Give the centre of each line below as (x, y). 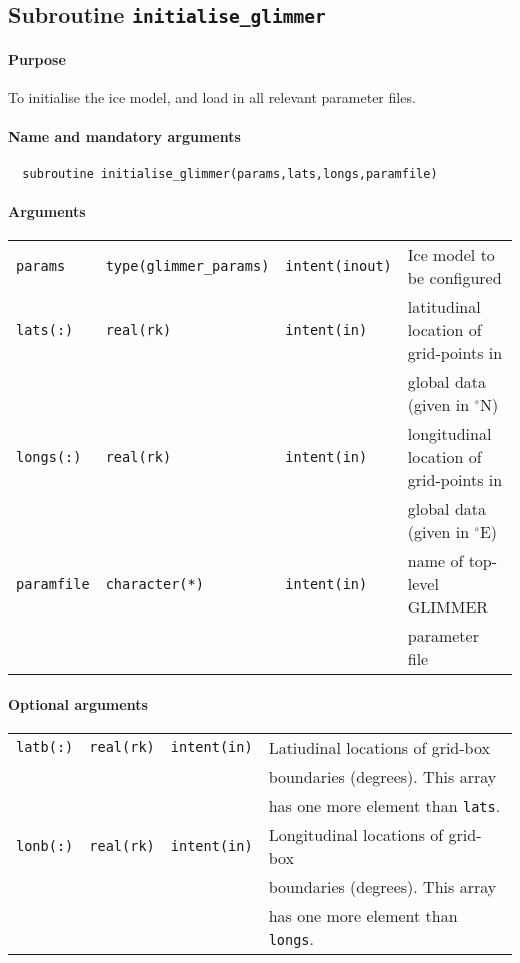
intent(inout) (338, 266)
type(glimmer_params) (187, 266)
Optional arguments (78, 703)
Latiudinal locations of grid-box (379, 747)
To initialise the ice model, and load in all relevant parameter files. (212, 97)
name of (435, 560)
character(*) (154, 583)
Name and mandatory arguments (124, 136)
